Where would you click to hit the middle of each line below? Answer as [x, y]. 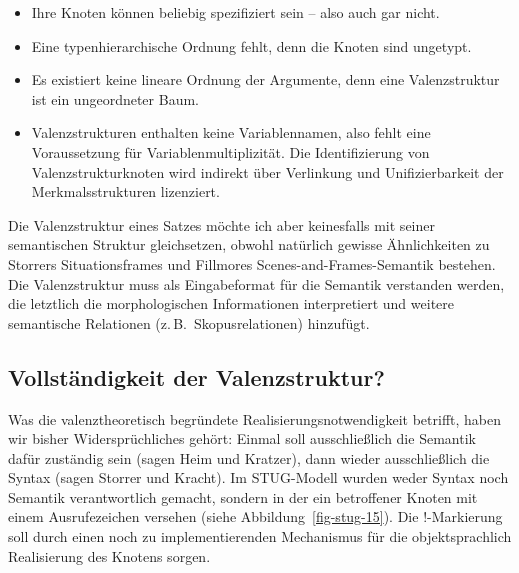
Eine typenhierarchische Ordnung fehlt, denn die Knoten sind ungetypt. [251, 45]
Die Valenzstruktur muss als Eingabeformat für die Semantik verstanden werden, [256, 283]
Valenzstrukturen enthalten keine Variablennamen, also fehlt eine [231, 132]
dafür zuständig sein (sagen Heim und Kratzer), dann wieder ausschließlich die [249, 457]
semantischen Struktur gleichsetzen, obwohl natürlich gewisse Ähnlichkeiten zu [249, 244]
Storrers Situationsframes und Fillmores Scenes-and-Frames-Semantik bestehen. [252, 263]
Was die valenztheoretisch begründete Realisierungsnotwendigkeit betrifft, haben [255, 418]
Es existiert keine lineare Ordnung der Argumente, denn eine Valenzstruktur [265, 79]
